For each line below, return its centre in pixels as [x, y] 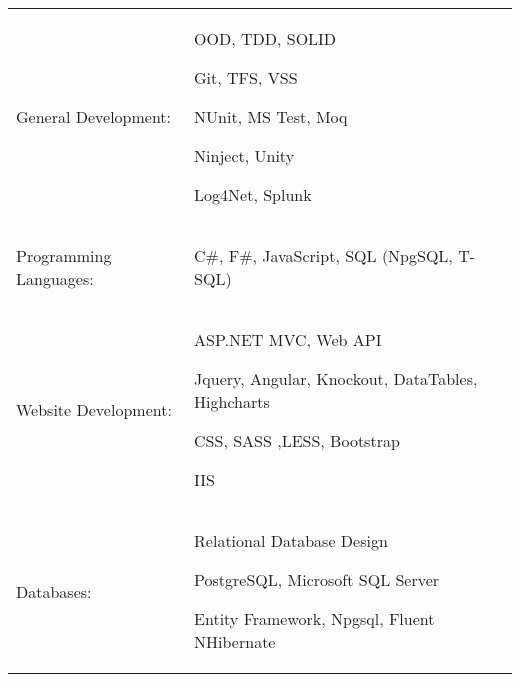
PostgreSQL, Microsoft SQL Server [317, 579]
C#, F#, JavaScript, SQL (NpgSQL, [323, 255]
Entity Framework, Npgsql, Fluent [314, 618]
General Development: [94, 116]
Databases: [54, 591]
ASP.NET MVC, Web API [288, 339]
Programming [64, 255]
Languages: [55, 278]
